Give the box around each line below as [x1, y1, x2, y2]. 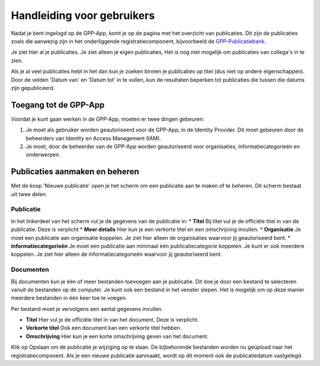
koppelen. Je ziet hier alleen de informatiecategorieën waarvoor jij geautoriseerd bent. [11, 251, 222, 258]
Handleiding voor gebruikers [11, 9, 155, 22]
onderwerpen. [25, 151, 60, 158]
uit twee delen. [11, 190, 47, 198]
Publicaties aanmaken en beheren [11, 166, 139, 177]
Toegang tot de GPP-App [11, 99, 105, 110]
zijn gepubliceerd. [11, 84, 55, 91]
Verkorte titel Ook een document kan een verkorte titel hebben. [25, 325, 182, 332]
